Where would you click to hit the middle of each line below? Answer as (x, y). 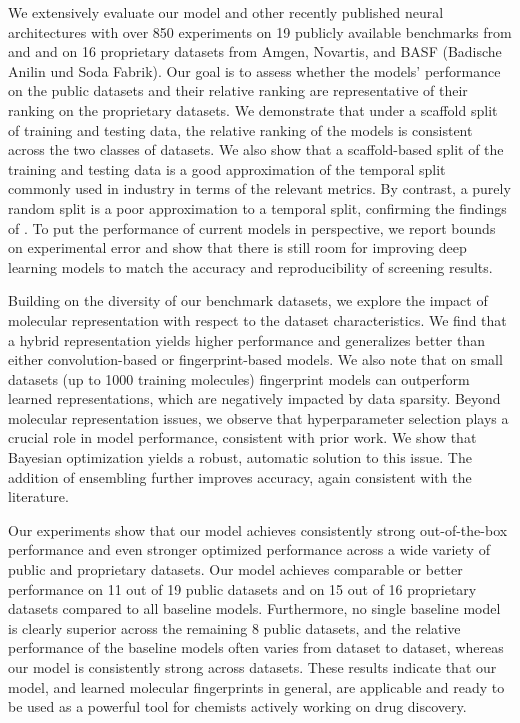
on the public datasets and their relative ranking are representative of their (238, 90)
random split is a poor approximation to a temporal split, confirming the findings (257, 207)
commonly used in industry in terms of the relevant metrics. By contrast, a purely (259, 188)
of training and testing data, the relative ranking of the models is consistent (240, 129)
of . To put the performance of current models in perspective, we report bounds (252, 227)
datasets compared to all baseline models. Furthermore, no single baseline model (254, 608)
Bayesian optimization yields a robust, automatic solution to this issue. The (240, 457)
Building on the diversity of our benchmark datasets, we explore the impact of (248, 300)
